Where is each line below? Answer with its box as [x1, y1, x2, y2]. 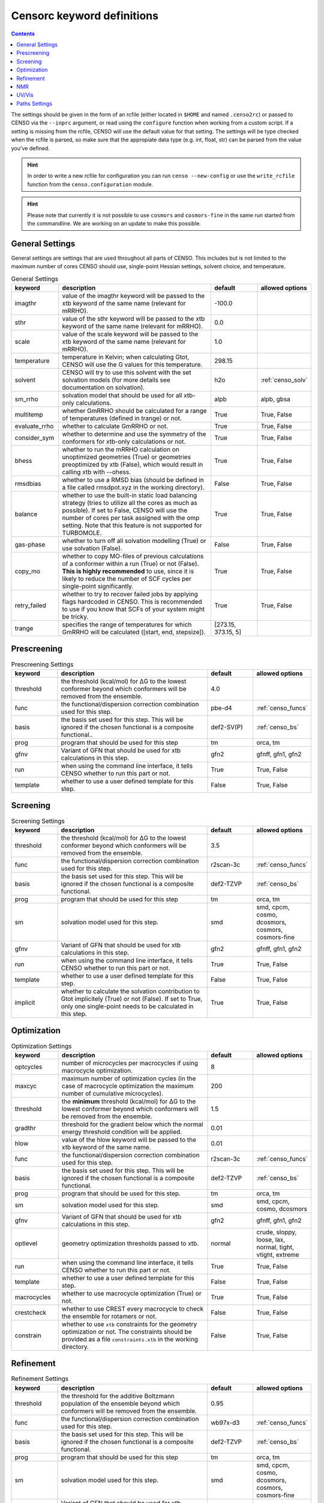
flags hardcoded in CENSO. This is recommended [62, 598, 202, 606]
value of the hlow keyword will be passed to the [61, 1135, 197, 1143]
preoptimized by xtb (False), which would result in [62, 461, 203, 469]
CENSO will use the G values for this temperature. [62, 361, 203, 369]
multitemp [14, 411, 43, 419]
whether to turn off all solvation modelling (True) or [62, 537, 206, 545]
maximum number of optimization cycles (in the [61, 1074, 196, 1082]
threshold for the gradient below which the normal [61, 1120, 203, 1128]
